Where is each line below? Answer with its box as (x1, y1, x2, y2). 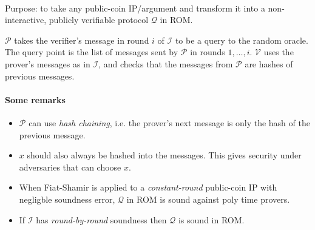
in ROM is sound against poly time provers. (126, 192, 290, 205)
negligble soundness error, (19, 192, 115, 205)
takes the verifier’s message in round (14, 33, 149, 46)
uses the (263, 46, 294, 58)
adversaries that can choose (19, 160, 121, 173)
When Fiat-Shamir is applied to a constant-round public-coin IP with (19, 181, 277, 194)
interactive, (5, 13, 47, 26)
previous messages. (5, 69, 75, 82)
